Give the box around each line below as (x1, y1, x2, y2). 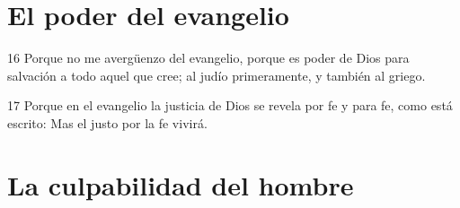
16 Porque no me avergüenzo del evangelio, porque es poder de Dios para (7, 48, 410, 67)
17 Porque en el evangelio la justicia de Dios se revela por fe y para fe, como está (7, 96, 453, 115)
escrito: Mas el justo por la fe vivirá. (7, 113, 208, 132)
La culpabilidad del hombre (7, 166, 354, 203)
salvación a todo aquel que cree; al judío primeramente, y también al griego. (7, 65, 426, 84)
